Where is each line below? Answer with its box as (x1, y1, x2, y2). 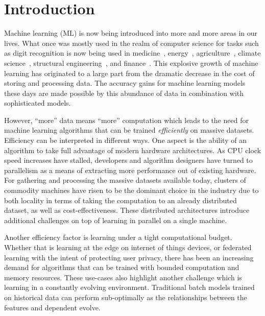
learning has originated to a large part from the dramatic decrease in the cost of (4, 67, 255, 78)
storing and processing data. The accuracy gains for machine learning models (4, 78, 246, 88)
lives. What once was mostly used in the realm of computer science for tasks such (4, 37, 259, 48)
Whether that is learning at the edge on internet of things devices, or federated (4, 242, 252, 252)
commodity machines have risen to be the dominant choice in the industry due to (4, 185, 259, 196)
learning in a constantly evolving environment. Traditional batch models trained (4, 282, 255, 293)
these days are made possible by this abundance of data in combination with (4, 87, 244, 98)
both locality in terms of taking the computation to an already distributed (4, 195, 237, 205)
